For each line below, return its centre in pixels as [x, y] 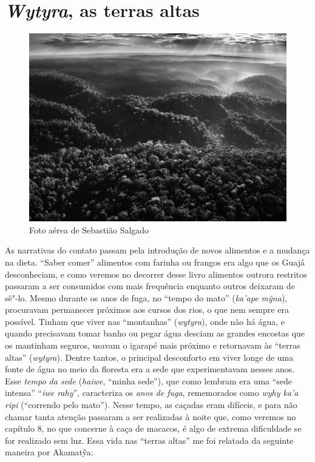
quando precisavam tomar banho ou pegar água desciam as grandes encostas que [155, 333]
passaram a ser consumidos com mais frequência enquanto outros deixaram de [150, 286]
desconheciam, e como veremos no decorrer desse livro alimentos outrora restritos [156, 274]
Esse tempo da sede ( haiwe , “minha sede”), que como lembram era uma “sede [149, 380]
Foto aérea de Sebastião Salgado [89, 229]
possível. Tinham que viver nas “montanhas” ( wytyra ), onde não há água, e [145, 321]
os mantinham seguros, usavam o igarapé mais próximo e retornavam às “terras [153, 345]
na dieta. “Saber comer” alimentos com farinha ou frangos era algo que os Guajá [155, 262]
